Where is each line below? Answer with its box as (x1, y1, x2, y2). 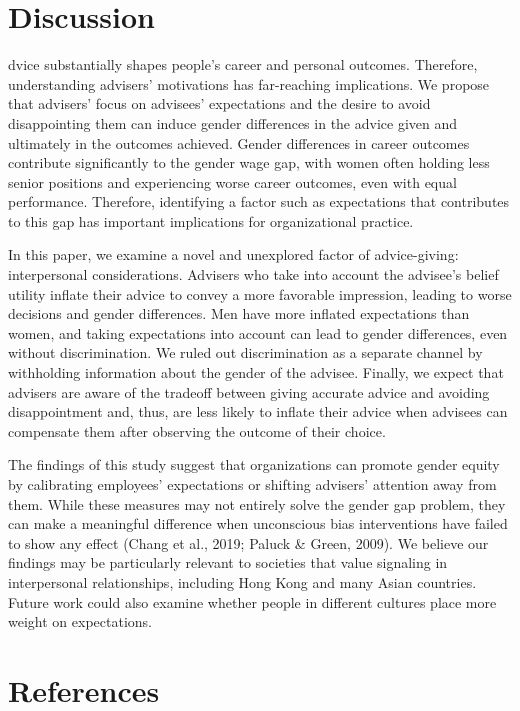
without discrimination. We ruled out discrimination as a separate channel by (8, 342, 483, 363)
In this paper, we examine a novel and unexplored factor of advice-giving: (8, 244, 459, 265)
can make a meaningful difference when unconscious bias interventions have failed (8, 513, 508, 534)
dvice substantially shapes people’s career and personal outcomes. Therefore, (8, 54, 478, 75)
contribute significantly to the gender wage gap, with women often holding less (8, 152, 490, 173)
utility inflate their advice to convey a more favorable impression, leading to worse (8, 283, 512, 304)
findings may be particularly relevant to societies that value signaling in (8, 552, 448, 573)
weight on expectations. (8, 611, 152, 632)
